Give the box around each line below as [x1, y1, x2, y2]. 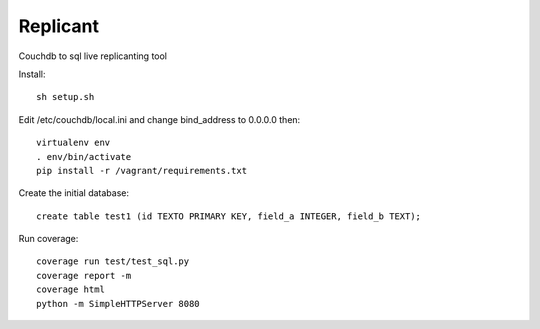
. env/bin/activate [36, 151, 132, 162]
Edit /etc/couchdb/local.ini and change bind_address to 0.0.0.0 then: [18, 113, 301, 125]
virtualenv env [36, 137, 111, 149]
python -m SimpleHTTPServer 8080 [36, 298, 200, 309]
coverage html [36, 284, 105, 295]
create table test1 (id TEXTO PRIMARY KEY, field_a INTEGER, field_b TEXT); [36, 210, 422, 222]
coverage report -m [36, 270, 132, 281]
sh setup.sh [36, 91, 95, 103]
